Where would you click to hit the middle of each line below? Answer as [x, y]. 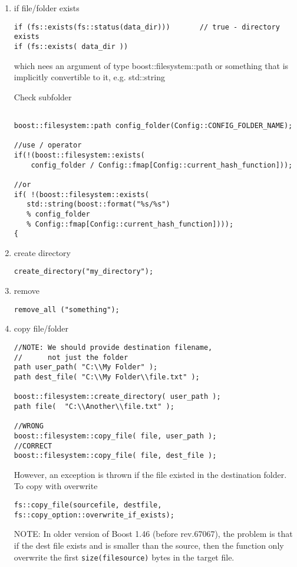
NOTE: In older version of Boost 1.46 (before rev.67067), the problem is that [153, 534]
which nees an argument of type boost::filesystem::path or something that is [151, 65]
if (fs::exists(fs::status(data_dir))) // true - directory [147, 27]
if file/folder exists [47, 8]
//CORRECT [33, 446]
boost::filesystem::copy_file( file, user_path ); [115, 436]
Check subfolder [43, 96]
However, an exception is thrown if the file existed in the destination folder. [150, 474]
